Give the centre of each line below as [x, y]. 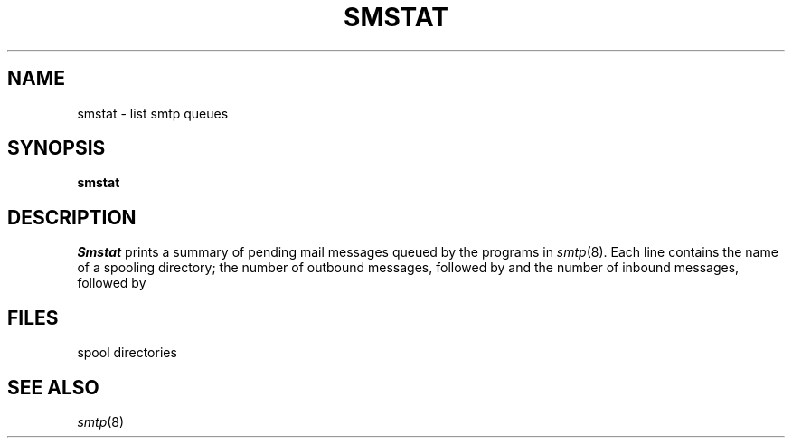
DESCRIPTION [72, 217]
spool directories [127, 353]
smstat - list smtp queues [153, 113]
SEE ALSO [53, 387]
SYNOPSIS [57, 148]
